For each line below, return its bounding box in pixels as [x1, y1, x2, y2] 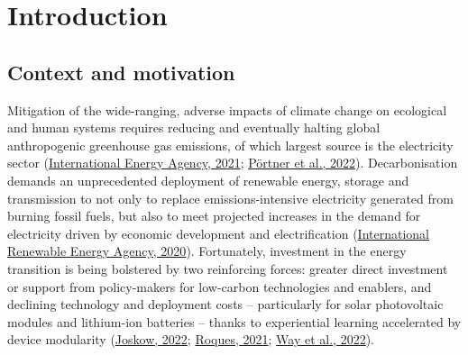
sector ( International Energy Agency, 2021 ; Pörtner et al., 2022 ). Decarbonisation [7, 153, 458, 172]
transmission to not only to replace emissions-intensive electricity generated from [7, 188, 454, 207]
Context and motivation [7, 58, 235, 86]
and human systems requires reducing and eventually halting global [7, 118, 381, 137]
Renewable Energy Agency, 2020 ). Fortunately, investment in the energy [7, 241, 407, 260]
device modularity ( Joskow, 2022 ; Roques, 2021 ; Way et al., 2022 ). [7, 330, 375, 349]
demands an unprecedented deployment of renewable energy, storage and [7, 170, 409, 189]
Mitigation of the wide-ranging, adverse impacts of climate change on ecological [7, 100, 447, 119]
